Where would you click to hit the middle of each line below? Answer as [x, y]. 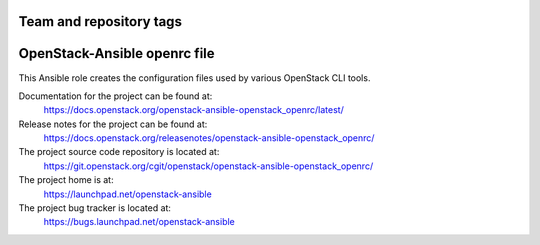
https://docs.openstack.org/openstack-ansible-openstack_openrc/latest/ [193, 110]
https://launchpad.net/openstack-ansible [127, 194]
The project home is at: [66, 180]
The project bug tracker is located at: [95, 208]
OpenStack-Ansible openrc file [116, 53]
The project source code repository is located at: [119, 152]
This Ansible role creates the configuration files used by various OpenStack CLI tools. [194, 77]
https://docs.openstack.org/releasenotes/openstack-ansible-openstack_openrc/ [209, 138]
